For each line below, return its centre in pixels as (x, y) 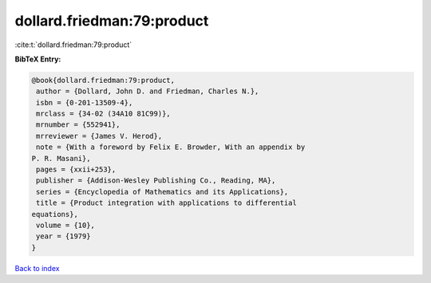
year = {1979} (63, 236)
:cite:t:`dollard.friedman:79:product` (73, 45)
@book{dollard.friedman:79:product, (103, 80)
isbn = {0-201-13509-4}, (85, 102)
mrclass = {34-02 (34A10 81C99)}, (103, 114)
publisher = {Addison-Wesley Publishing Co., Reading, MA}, (156, 181)
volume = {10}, (66, 225)
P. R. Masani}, (61, 158)
